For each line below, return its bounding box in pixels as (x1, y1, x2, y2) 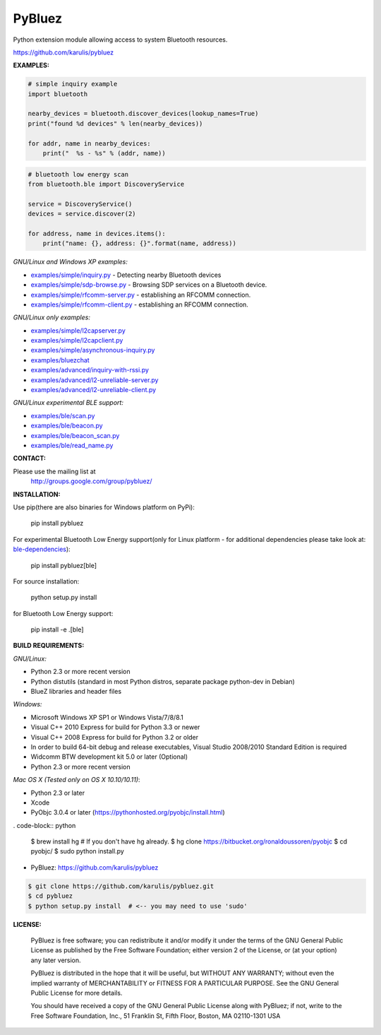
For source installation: (13, 576, 80, 586)
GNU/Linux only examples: (13, 313, 91, 321)
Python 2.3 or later (30, 788, 85, 797)
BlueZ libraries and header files (30, 687, 122, 696)
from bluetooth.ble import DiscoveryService (28, 180, 185, 189)
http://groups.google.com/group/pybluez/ (30, 477, 152, 485)
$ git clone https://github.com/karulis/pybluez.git (28, 882, 214, 890)
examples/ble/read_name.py (30, 441, 114, 449)
